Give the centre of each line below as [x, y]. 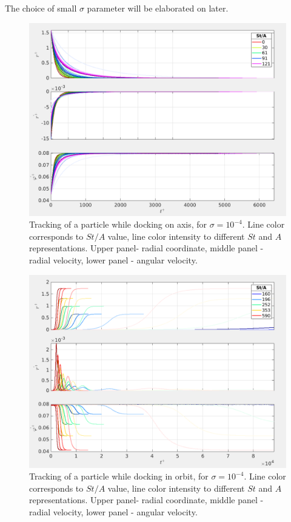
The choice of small [41, 8]
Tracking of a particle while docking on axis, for [118, 224]
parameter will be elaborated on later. [158, 8]
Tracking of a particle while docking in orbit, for [119, 476]
